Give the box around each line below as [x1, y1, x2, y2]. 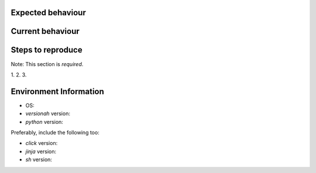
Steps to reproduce [11, 45, 83, 55]
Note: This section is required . [11, 60, 84, 67]
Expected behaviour [11, 8, 86, 18]
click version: [25, 140, 58, 147]
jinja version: [25, 148, 57, 155]
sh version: [25, 156, 53, 163]
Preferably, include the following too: [11, 129, 99, 136]
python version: [25, 118, 64, 125]
